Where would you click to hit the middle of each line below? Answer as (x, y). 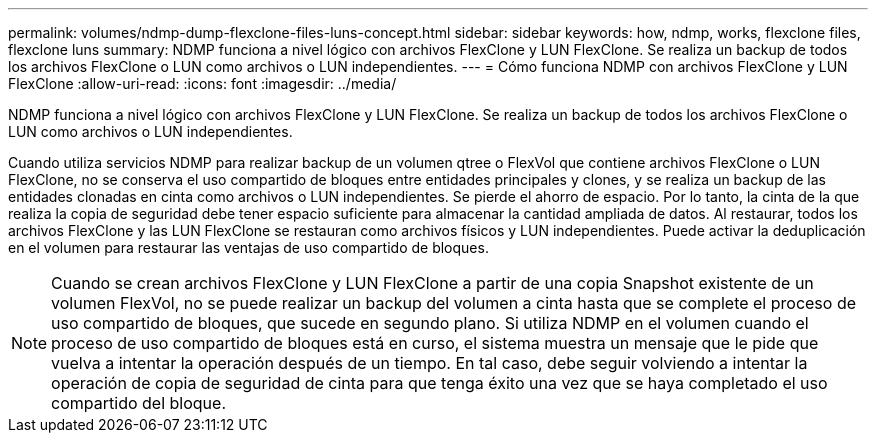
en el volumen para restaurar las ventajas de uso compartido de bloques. (248, 247)
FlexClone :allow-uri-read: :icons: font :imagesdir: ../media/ (202, 83)
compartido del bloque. (138, 403)
